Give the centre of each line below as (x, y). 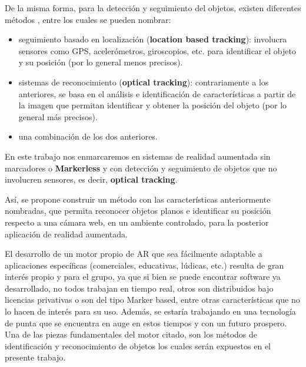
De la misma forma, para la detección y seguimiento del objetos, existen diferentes (153, 8)
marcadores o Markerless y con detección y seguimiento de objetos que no (141, 168)
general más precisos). (58, 116)
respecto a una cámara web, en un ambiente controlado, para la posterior (137, 222)
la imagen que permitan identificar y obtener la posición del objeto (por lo (153, 105)
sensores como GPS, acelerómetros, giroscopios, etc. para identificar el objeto (157, 50)
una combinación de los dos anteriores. (88, 136)
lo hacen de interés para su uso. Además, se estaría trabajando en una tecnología (150, 311)
